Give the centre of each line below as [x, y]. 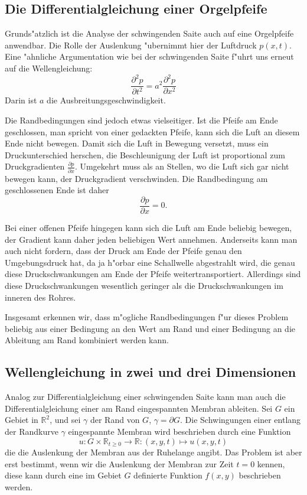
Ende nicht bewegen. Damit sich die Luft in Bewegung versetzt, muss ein [137, 143]
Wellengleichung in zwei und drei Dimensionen [151, 372]
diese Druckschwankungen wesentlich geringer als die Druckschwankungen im [144, 285]
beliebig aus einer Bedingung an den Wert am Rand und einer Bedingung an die [150, 328]
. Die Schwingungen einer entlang [241, 420]
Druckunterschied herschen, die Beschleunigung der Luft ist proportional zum [145, 154]
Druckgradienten [35, 166]
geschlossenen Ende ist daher [57, 190]
